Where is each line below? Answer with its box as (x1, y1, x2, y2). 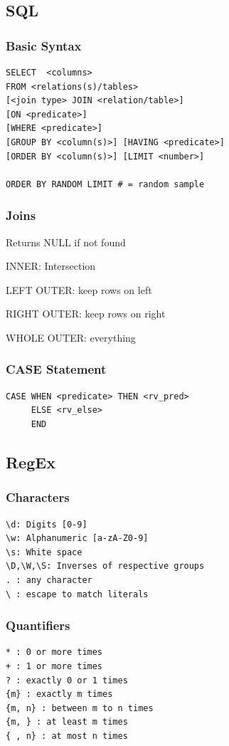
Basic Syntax (6, 36, 82, 54)
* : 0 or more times (6, 647, 103, 658)
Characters (6, 488, 70, 506)
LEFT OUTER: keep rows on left (6, 282, 152, 297)
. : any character (6, 574, 92, 585)
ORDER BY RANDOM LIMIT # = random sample (6, 179, 205, 189)
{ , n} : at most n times (6, 730, 128, 741)
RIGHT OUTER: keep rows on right (6, 306, 166, 321)
